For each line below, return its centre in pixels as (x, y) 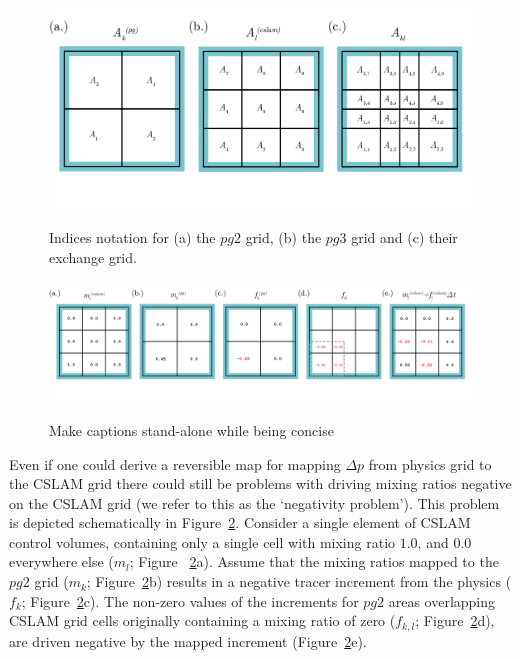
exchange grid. (93, 256)
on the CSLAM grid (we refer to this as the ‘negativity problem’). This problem (254, 502)
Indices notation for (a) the (132, 237)
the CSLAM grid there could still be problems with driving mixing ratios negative (260, 483)
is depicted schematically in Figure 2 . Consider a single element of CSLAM (240, 522)
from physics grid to (430, 463)
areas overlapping (442, 600)
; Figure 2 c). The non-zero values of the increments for (190, 600)
